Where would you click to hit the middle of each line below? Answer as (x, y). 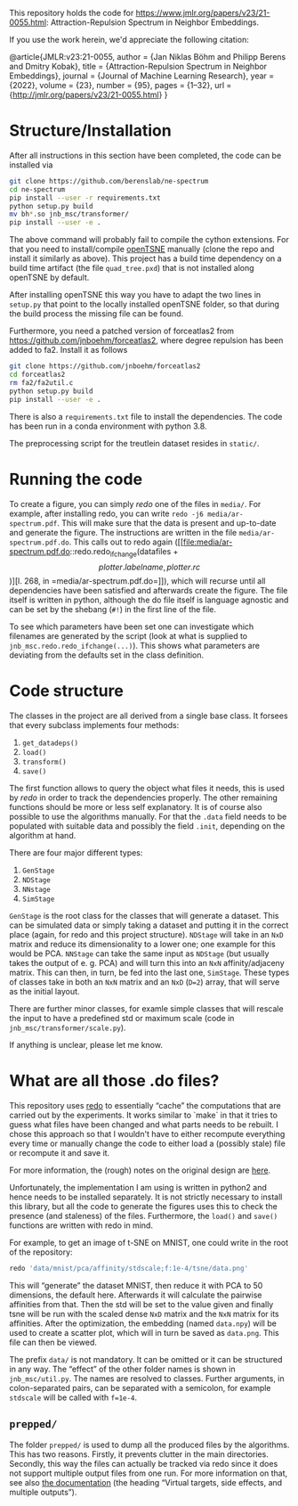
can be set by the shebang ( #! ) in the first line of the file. (113, 610)
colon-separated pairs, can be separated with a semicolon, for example (140, 1388)
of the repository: (41, 1252)
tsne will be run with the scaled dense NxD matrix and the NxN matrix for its (144, 1314)
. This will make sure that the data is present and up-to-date (167, 523)
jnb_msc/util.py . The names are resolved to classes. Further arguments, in (147, 1379)
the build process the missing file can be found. (97, 314)
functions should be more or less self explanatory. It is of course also (136, 807)
